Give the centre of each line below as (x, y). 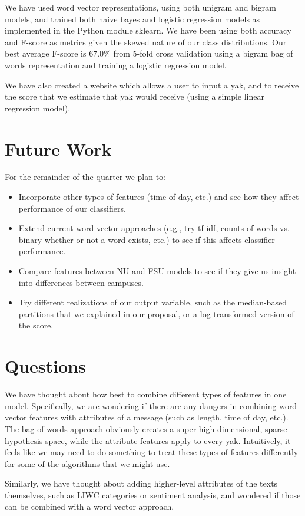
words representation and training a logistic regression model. (116, 65)
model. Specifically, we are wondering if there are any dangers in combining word (151, 405)
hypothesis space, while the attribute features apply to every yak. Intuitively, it (148, 440)
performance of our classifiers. (72, 208)
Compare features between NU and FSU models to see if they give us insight (157, 271)
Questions (45, 366)
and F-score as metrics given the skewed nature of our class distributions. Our (146, 42)
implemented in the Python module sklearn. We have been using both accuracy (148, 30)
